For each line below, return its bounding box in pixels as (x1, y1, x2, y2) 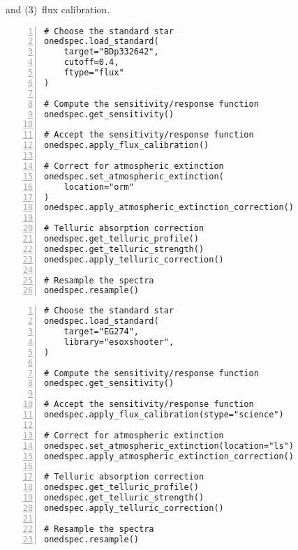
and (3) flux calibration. (6, 2, 110, 16)
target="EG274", (64, 327, 140, 337)
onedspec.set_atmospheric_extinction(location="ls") (44, 440, 294, 451)
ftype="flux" (64, 68, 124, 78)
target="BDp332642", (64, 47, 159, 57)
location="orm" (64, 181, 134, 192)
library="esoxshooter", (64, 336, 174, 347)
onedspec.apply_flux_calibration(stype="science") (44, 410, 284, 420)
